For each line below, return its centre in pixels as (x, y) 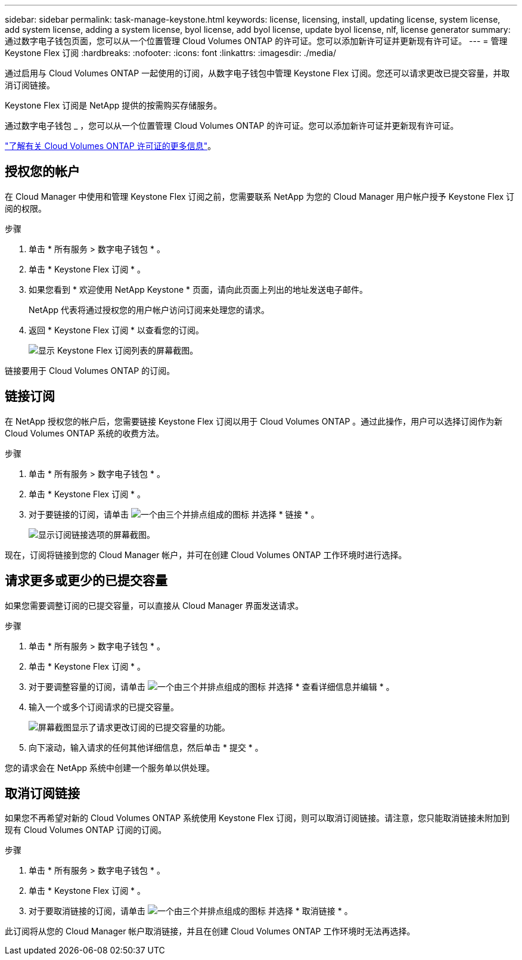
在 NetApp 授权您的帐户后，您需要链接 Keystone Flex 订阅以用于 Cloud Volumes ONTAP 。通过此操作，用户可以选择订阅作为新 (254, 421)
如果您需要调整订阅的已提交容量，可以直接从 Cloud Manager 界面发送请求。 (154, 605)
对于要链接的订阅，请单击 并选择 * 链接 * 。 (174, 514)
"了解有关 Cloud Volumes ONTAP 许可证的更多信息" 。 (111, 146)
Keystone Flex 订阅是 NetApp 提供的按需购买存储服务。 (114, 105)
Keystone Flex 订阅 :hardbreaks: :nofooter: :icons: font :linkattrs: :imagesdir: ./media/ (171, 53)
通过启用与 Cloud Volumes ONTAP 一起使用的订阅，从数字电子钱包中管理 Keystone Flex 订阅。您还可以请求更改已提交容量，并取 (257, 73)
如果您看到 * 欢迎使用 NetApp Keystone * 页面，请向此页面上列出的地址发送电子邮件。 (198, 289)
